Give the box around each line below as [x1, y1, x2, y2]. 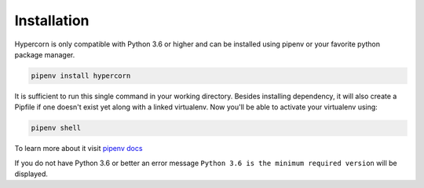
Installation [14, 12, 90, 29]
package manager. [14, 50, 75, 59]
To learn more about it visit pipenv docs [14, 144, 143, 153]
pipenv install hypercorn [31, 71, 131, 80]
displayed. [14, 169, 49, 179]
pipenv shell [31, 123, 82, 133]
